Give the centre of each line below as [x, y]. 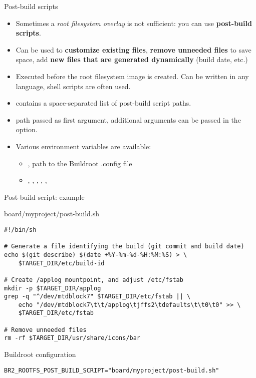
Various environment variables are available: [83, 146]
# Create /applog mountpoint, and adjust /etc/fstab [94, 280]
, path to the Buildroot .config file [80, 163]
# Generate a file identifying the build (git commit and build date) [124, 247]
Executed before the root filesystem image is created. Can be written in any [132, 76]
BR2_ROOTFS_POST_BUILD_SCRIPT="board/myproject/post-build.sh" [112, 370]
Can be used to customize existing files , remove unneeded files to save [134, 49]
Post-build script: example [44, 197]
